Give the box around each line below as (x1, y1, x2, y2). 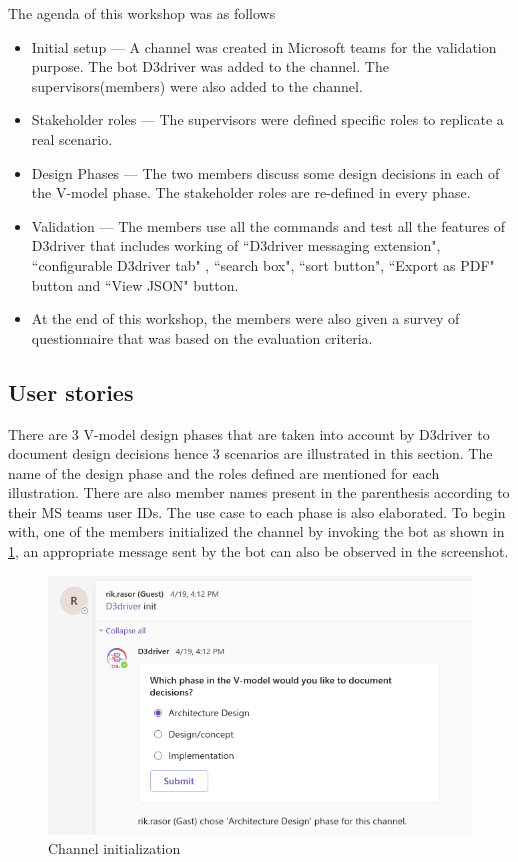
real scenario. (31, 128, 113, 149)
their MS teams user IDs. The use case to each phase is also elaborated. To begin (8, 501, 506, 522)
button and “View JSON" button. (31, 274, 239, 295)
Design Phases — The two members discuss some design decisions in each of (31, 162, 500, 183)
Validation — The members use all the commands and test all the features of (31, 215, 506, 236)
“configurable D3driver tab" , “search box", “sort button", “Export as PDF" (31, 254, 495, 275)
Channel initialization (48, 838, 181, 859)
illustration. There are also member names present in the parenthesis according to (8, 482, 510, 503)
